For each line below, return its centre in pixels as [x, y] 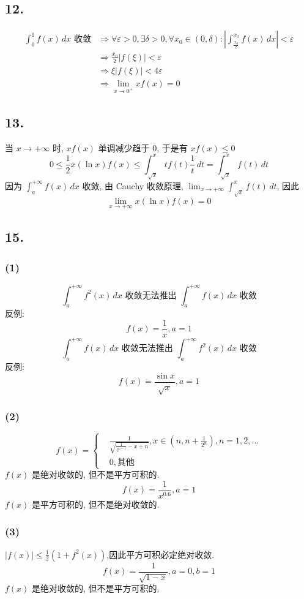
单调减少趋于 [124, 147]
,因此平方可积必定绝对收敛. [161, 554]
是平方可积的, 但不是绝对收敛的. [96, 504]
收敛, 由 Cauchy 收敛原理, [133, 185]
